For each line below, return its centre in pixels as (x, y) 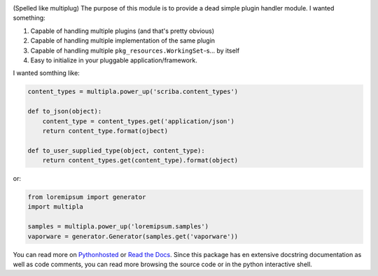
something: (29, 18)
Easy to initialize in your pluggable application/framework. (114, 60)
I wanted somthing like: (46, 73)
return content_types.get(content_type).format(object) (140, 160)
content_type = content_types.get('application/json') (138, 121)
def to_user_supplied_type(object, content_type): (117, 150)
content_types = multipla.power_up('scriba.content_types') (133, 92)
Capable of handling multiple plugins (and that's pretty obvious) (122, 31)
